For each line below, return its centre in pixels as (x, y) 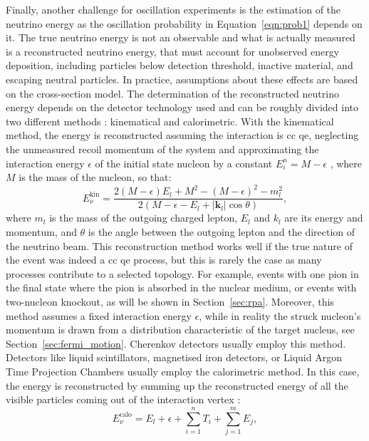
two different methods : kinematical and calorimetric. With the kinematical (170, 121)
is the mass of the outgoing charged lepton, (144, 218)
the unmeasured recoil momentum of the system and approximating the (162, 149)
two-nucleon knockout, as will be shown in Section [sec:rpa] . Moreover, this (170, 301)
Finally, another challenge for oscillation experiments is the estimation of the (173, 9)
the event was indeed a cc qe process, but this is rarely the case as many (164, 260)
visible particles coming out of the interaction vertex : (123, 399)
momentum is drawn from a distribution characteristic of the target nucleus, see (180, 330)
